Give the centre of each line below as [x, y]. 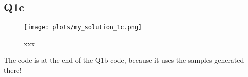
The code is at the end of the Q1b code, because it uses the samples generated [124, 60]
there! [13, 70]
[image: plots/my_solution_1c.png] [83, 28]
